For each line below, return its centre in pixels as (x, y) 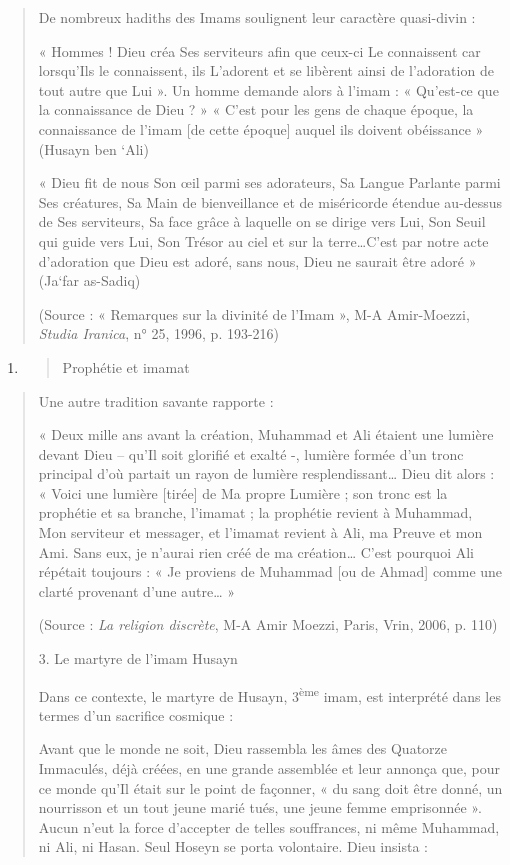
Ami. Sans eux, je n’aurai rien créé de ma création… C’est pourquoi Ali (256, 551)
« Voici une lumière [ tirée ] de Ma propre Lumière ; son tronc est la (243, 492)
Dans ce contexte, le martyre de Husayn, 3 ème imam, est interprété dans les (269, 694)
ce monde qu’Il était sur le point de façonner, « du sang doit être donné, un (270, 787)
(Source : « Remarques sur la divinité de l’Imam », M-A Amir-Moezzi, (254, 313)
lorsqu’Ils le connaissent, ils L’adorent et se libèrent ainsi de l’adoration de (266, 70)
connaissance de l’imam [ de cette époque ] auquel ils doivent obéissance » (261, 128)
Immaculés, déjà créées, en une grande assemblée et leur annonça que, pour (269, 768)
